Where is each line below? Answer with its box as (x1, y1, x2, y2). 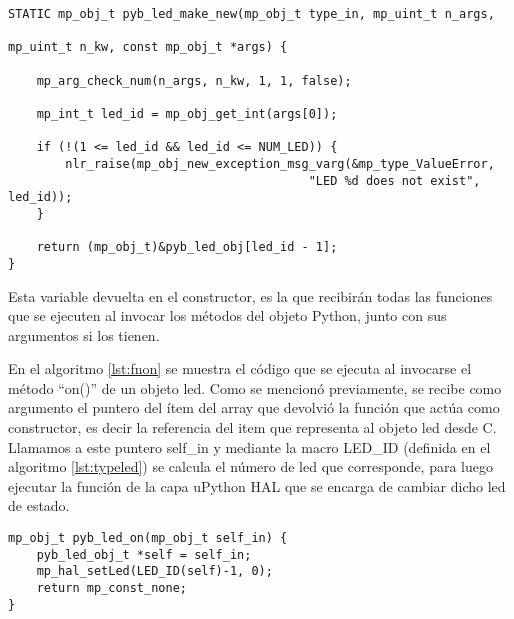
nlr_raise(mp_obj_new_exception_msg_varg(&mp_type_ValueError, (65, 156, 495, 171)
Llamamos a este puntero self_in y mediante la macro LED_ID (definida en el (8, 436, 491, 457)
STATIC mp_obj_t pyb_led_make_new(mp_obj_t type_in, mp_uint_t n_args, (8, 7, 495, 21)
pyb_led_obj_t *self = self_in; (36, 547, 252, 562)
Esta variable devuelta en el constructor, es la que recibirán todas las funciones (8, 285, 493, 306)
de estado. (8, 495, 70, 516)
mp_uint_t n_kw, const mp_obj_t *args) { (8, 40, 288, 55)
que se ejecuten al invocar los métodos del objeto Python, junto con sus (8, 305, 447, 326)
